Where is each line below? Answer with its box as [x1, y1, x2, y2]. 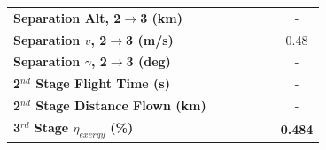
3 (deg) [126, 52, 171, 71]
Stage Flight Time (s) [35, 74, 170, 93]
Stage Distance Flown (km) [35, 96, 206, 115]
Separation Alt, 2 [13, 8, 121, 26]
